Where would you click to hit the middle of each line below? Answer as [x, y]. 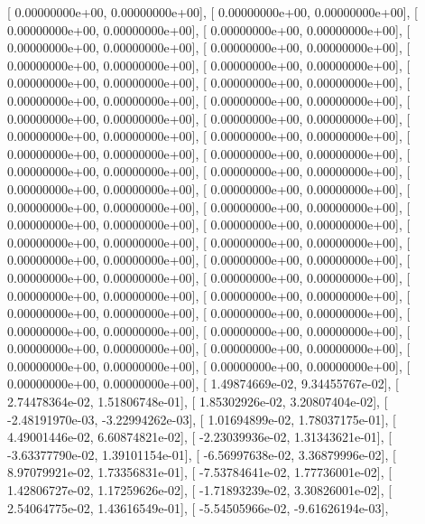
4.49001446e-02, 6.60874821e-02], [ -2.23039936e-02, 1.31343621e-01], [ [200, 437]
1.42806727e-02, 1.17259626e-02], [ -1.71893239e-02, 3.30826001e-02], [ [200, 490]
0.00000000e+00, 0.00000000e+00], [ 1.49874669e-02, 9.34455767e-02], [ [203, 384]
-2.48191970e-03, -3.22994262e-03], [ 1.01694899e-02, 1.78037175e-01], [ [202, 419]
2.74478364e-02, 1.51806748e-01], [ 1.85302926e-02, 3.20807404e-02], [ [198, 402]
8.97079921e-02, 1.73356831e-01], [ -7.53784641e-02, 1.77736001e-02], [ [200, 472]
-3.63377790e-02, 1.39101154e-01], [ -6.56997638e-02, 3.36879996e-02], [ [202, 454]
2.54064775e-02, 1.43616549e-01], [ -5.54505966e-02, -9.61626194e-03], [198, 507]
